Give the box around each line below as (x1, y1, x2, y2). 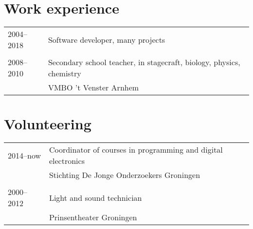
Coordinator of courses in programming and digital (49, 144, 223, 156)
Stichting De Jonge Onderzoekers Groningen (49, 169, 200, 181)
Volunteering (4, 114, 91, 134)
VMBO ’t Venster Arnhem (48, 82, 139, 93)
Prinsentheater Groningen (49, 211, 137, 223)
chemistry (48, 68, 81, 79)
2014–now (8, 149, 41, 161)
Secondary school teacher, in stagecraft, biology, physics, (48, 56, 240, 68)
